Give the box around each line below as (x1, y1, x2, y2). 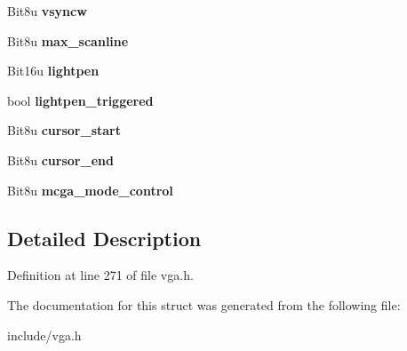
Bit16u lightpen (7, 61, 100, 80)
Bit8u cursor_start (7, 121, 121, 140)
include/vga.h (7, 325, 82, 344)
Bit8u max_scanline (7, 31, 129, 50)
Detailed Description (7, 224, 202, 251)
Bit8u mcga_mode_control (7, 180, 173, 199)
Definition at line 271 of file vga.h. (7, 266, 194, 284)
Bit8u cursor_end (7, 150, 114, 169)
